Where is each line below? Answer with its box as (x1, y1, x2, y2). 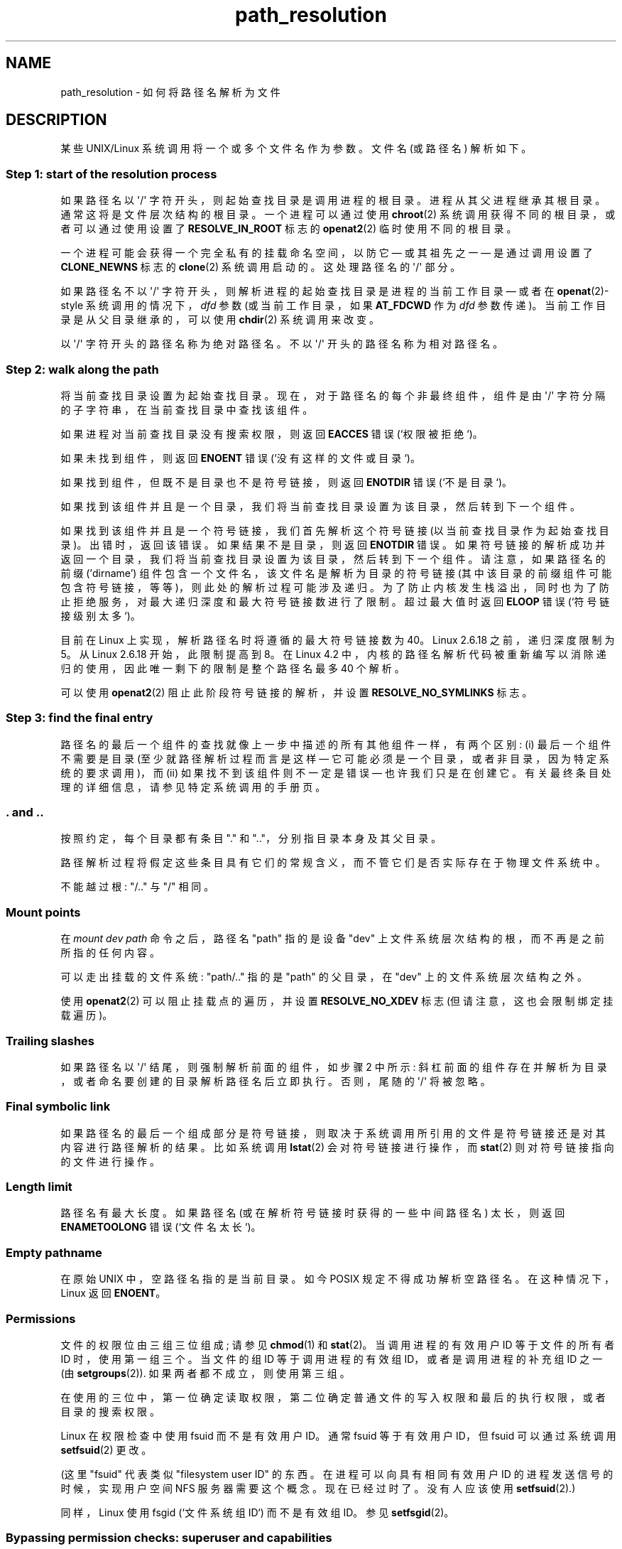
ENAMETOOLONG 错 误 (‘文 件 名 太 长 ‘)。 (60, 1221, 261, 1234)
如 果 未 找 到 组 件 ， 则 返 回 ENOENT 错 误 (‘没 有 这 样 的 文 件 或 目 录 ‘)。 (60, 451, 420, 464)
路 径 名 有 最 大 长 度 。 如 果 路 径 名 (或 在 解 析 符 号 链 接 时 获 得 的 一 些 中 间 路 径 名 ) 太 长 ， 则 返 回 (60, 1207, 565, 1219)
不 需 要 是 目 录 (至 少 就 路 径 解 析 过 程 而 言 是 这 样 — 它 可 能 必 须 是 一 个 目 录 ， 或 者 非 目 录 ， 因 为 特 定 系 (60, 752, 609, 765)
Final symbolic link (6, 1099, 111, 1114)
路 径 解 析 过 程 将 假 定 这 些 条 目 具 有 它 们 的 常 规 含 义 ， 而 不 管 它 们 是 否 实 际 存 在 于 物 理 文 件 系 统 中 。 (60, 856, 606, 869)
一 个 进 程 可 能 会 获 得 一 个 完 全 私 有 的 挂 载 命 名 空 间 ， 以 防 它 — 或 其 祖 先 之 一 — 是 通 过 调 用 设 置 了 (60, 247, 593, 259)
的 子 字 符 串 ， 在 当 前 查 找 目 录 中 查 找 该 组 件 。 (60, 403, 313, 416)
